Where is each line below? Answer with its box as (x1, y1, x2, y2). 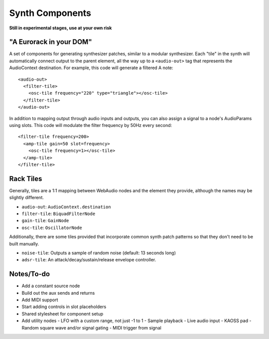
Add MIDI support (21, 297, 58, 303)
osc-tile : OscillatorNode (21, 225, 82, 230)
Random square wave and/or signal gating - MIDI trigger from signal (21, 325, 161, 331)
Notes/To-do (9, 270, 50, 278)
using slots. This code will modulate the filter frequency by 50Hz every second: (9, 122, 172, 128)
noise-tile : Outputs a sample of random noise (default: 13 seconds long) (21, 249, 176, 256)
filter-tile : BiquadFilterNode (21, 211, 96, 217)
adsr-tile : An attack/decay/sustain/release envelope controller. (21, 257, 156, 263)
